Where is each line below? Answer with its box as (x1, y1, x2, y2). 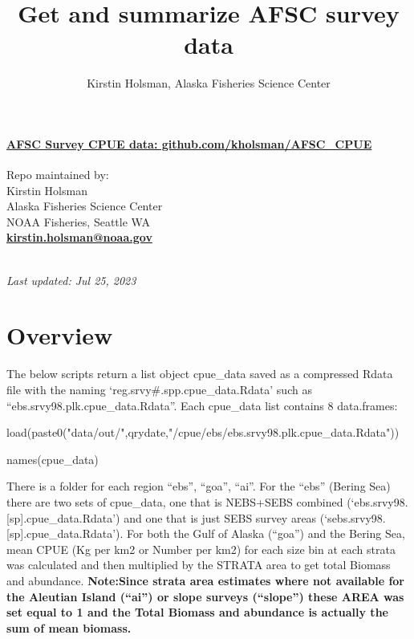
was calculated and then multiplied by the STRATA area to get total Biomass (6, 556, 391, 573)
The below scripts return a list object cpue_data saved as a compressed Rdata (6, 365, 393, 382)
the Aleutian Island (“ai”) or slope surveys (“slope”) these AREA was (6, 588, 404, 604)
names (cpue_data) (6, 450, 99, 467)
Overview (6, 319, 113, 352)
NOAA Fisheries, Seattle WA (6, 213, 150, 230)
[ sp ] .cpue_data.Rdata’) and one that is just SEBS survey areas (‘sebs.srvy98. (6, 509, 386, 526)
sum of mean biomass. (6, 619, 132, 636)
